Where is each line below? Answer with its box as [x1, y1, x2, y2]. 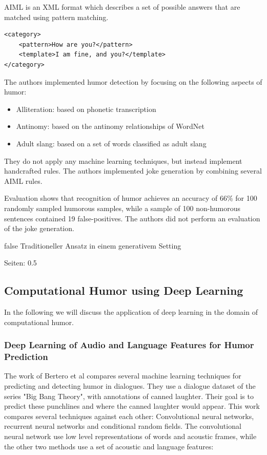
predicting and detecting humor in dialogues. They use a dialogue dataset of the [4, 381, 256, 391]
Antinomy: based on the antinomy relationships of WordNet [16, 121, 204, 131]
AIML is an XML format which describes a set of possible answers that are [4, 2, 240, 12]
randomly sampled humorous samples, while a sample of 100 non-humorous [4, 202, 241, 213]
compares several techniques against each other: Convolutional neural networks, [4, 410, 254, 421]
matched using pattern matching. [4, 11, 109, 22]
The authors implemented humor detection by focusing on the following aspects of [4, 76, 262, 87]
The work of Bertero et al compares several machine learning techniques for [4, 370, 241, 381]
